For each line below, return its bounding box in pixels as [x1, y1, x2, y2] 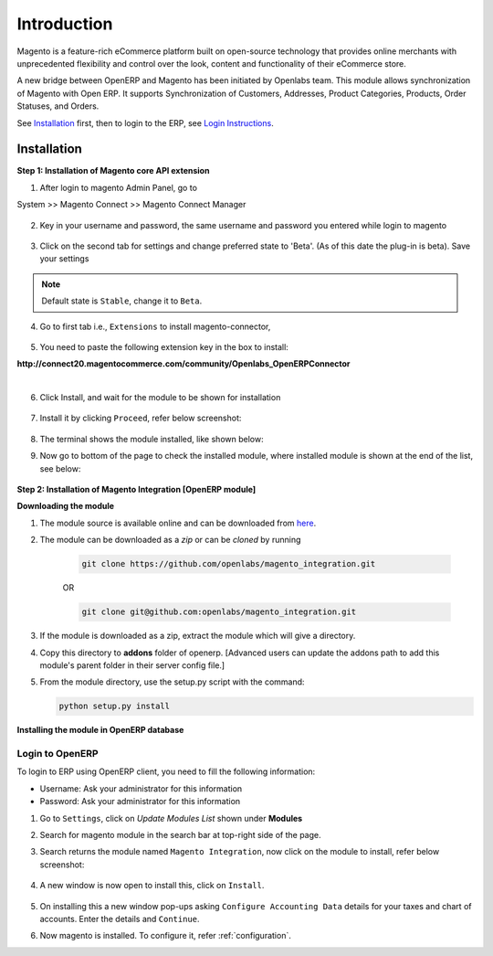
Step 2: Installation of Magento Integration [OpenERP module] [16, 484, 257, 495]
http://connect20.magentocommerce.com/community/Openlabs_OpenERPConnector [16, 358, 351, 369]
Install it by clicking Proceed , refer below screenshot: [39, 412, 242, 424]
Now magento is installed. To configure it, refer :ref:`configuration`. [39, 930, 291, 941]
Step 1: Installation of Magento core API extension [16, 165, 210, 176]
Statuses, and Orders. [16, 101, 100, 112]
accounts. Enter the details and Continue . [39, 913, 200, 924]
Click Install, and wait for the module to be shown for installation [39, 392, 281, 403]
